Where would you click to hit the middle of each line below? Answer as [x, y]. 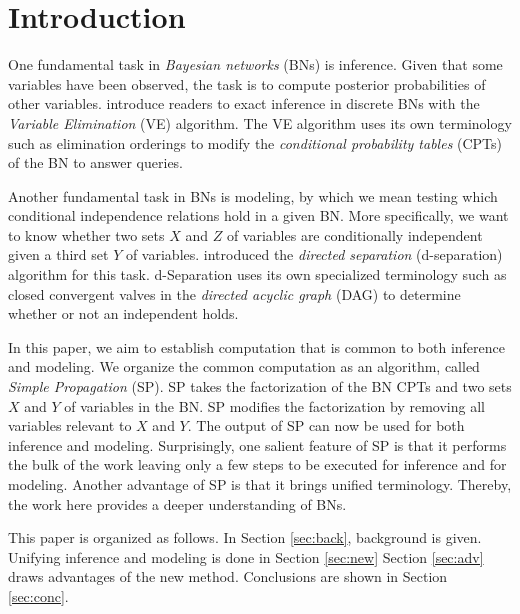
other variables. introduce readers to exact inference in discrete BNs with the [244, 103]
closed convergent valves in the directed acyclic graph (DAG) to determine [234, 293]
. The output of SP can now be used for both [326, 425]
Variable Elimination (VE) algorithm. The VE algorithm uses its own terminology [260, 122]
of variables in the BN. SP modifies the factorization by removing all [274, 405]
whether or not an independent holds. [123, 313]
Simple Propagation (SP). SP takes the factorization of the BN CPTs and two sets [260, 386]
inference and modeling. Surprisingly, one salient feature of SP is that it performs [257, 444]
